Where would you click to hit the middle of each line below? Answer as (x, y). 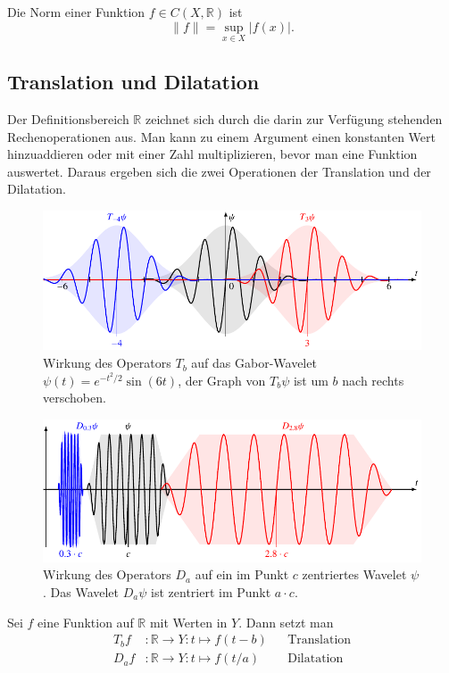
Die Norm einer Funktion (76, 12)
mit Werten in (188, 622)
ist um (311, 380)
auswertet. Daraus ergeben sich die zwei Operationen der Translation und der (219, 171)
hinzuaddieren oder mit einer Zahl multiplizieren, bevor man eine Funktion (212, 154)
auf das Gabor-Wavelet (254, 363)
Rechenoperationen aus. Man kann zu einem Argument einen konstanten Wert (221, 136)
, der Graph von (222, 380)
